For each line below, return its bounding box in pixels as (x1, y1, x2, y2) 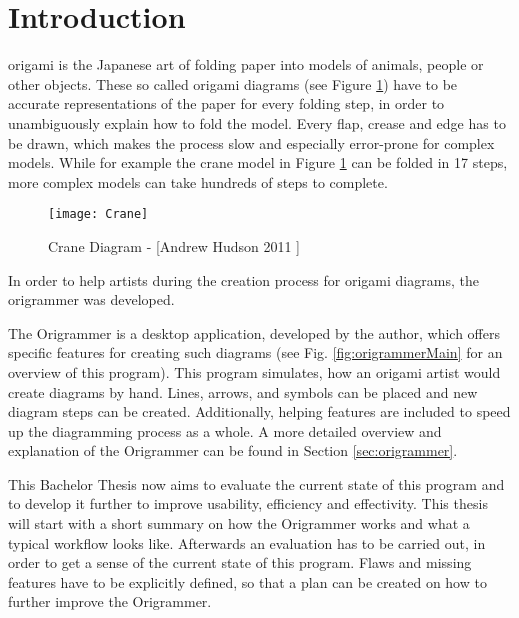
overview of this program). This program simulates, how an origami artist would (8, 361, 501, 382)
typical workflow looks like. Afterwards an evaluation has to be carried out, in (8, 532, 486, 553)
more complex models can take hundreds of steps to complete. (8, 171, 388, 192)
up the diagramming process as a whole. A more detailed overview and (8, 420, 442, 441)
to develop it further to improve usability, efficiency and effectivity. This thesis (8, 493, 488, 514)
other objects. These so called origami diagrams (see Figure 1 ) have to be (8, 73, 458, 94)
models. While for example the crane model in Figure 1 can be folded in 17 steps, (8, 152, 508, 173)
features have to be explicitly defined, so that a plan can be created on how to (8, 571, 487, 592)
